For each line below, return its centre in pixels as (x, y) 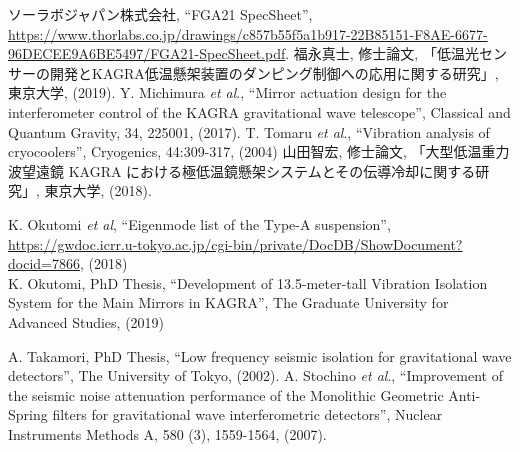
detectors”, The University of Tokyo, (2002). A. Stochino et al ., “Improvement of (255, 375)
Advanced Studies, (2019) (86, 321)
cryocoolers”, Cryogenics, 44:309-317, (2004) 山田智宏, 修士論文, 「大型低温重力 (259, 151)
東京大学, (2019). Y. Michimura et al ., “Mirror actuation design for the (227, 92)
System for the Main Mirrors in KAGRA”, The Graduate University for (228, 302)
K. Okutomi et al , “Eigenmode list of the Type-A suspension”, (199, 223)
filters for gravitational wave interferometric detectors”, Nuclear (247, 414)
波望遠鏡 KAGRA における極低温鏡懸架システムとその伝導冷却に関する (242, 170)
